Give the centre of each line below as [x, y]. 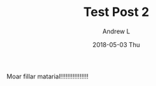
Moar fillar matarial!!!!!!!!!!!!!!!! [47, 76]
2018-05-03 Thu [116, 44]
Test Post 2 [116, 12]
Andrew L [116, 31]
